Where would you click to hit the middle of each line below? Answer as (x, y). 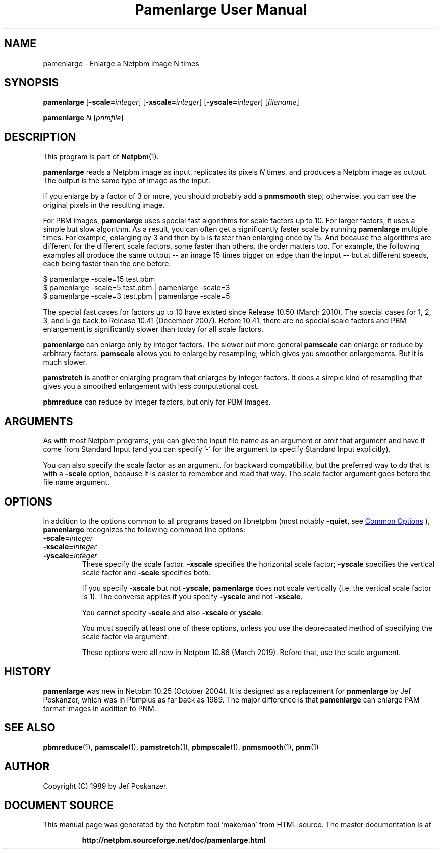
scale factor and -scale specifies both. (146, 572)
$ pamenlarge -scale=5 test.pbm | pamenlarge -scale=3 (136, 288)
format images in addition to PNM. (100, 708)
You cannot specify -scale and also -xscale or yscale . (173, 612)
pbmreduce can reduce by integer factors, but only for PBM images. (157, 402)
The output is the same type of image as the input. (127, 181)
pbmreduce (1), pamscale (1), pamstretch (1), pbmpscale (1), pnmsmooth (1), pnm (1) (181, 747)
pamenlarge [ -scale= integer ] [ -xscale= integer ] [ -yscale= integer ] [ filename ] (171, 102)
